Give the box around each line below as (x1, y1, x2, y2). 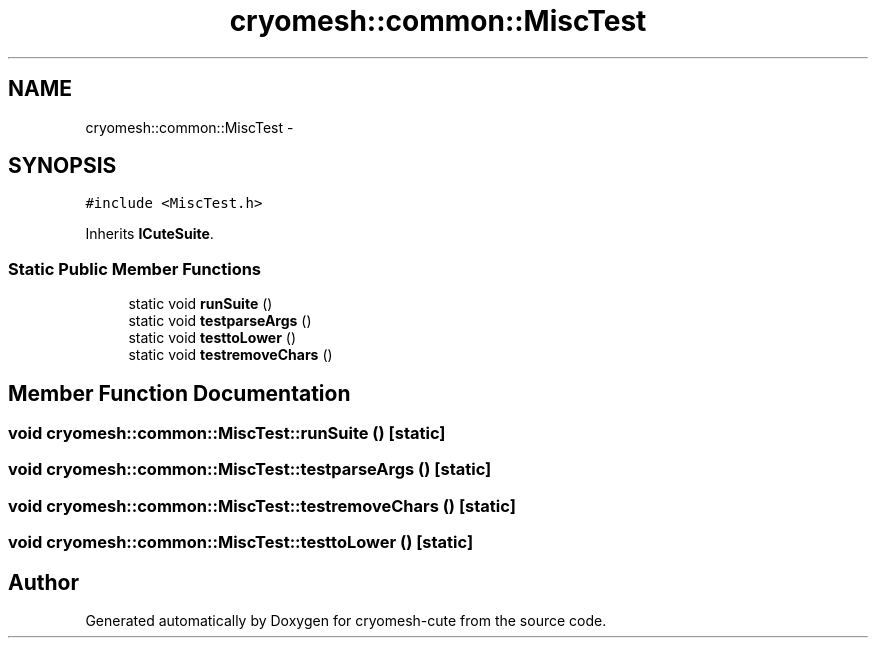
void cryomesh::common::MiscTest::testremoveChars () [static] (8, 495, 516, 516)
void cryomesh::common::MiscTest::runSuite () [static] (8, 423, 446, 444)
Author (8, 569, 79, 595)
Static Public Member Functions (8, 258, 262, 279)
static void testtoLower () (128, 329, 297, 347)
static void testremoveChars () (128, 346, 333, 364)
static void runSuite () (128, 295, 273, 313)
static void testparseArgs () (128, 312, 312, 330)
